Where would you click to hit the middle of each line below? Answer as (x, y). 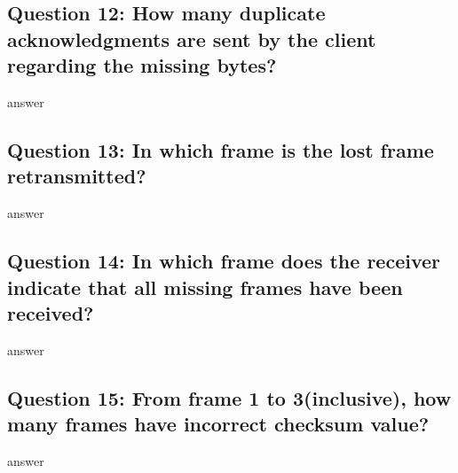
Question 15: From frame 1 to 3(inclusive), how (229, 397)
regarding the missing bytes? (142, 65)
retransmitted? (77, 176)
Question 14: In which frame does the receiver (224, 261)
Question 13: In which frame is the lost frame (221, 149)
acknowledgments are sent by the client (192, 39)
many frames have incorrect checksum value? (218, 424)
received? (51, 312)
